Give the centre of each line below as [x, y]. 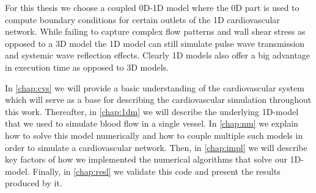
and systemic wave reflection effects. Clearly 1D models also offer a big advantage [158, 55]
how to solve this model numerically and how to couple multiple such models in [154, 135]
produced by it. [34, 183]
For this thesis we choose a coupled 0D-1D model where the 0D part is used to [152, 7]
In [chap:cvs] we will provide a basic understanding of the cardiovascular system [155, 87]
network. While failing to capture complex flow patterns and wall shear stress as [155, 31]
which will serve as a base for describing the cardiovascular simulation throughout [158, 100]
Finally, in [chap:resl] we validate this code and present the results [156, 171]
